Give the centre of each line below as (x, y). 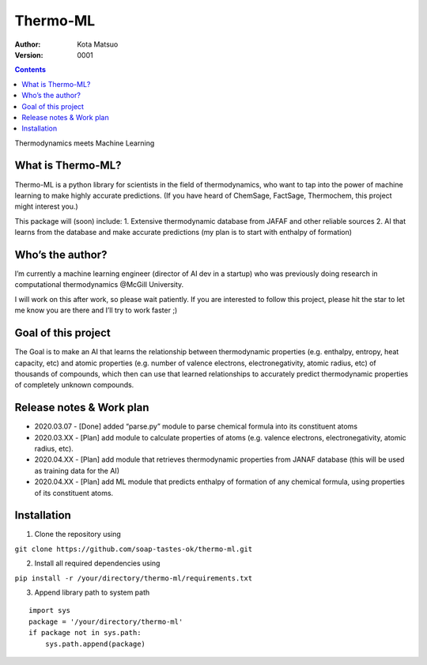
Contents (30, 70)
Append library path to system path (92, 592)
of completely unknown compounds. (74, 385)
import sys (50, 610)
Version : (29, 55)
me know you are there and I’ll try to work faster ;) (96, 310)
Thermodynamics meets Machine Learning (85, 143)
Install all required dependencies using (97, 563)
